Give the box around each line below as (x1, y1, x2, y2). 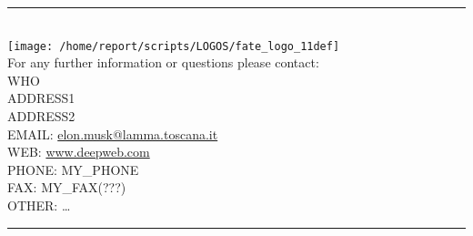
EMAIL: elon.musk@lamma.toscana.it (7, 124, 218, 143)
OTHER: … (7, 196, 71, 214)
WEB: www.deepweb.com (7, 142, 150, 161)
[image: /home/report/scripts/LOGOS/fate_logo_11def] (7, 39, 340, 53)
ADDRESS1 (7, 88, 75, 108)
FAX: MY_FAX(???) (7, 178, 126, 197)
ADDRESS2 (7, 107, 75, 126)
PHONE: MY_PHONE (7, 159, 139, 179)
